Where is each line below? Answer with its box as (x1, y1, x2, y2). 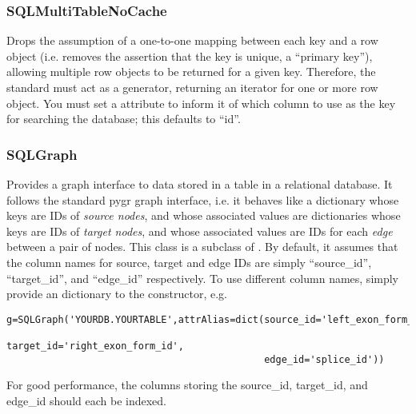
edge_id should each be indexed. (6, 392, 166, 408)
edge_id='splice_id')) (264, 353, 385, 365)
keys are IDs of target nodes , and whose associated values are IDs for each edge (6, 222, 393, 239)
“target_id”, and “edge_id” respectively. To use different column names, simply (6, 269, 399, 286)
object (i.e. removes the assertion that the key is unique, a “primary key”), (6, 47, 373, 64)
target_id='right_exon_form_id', (6, 340, 184, 352)
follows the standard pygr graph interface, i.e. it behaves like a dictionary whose (6, 191, 399, 208)
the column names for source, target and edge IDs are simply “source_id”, (6, 253, 372, 270)
